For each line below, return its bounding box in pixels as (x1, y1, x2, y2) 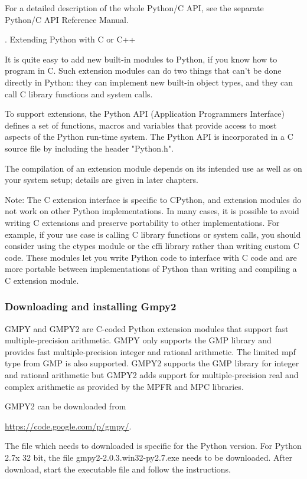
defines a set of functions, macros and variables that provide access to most (5, 119, 277, 131)
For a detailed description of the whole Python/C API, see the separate (5, 2, 264, 14)
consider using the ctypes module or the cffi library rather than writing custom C (5, 239, 299, 252)
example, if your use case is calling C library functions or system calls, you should (5, 228, 301, 240)
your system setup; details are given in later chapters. (5, 173, 198, 186)
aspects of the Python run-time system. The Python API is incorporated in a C (5, 130, 293, 143)
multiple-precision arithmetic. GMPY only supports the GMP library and (5, 334, 272, 346)
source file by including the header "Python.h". (5, 142, 174, 154)
